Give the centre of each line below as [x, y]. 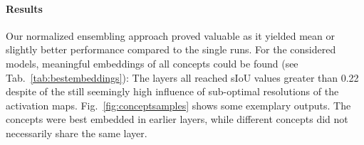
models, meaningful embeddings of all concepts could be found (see [152, 63]
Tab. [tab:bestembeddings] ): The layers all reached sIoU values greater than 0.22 [182, 77]
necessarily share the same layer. [77, 133]
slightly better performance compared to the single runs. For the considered [171, 49]
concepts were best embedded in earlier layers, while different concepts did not [177, 119]
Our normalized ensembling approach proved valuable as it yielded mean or [170, 35]
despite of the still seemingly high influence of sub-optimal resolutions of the [172, 91]
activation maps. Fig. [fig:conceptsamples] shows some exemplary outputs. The [178, 105]
